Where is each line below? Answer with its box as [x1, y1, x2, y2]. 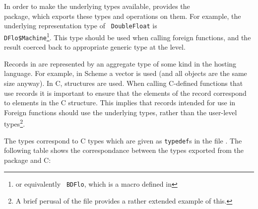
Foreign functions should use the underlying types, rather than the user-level [4, 107, 237, 117]
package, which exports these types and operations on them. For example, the [4, 10, 241, 21]
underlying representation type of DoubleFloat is [4, 20, 157, 31]
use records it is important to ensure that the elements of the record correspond [4, 87, 247, 98]
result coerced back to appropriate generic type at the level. [4, 42, 186, 52]
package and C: [4, 154, 51, 165]
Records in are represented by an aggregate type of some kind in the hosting [4, 58, 237, 69]
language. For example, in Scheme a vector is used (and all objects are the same [4, 68, 247, 78]
